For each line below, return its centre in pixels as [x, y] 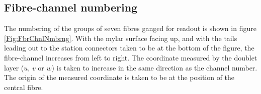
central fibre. [24, 87]
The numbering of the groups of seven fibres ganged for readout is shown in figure [130, 28]
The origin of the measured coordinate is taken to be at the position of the [119, 77]
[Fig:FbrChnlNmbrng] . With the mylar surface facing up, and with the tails [121, 38]
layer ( [14, 67]
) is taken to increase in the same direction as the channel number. [154, 67]
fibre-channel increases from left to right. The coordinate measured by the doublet [131, 57]
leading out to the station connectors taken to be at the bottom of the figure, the [129, 48]
